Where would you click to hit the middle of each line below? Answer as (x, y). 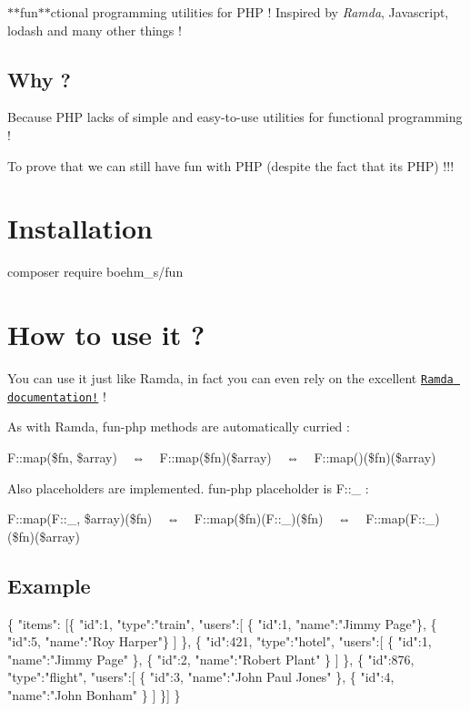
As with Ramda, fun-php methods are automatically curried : (179, 427)
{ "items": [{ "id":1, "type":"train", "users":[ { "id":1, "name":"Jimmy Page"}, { (222, 623)
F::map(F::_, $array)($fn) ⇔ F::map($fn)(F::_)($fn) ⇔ (179, 518)
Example (49, 585)
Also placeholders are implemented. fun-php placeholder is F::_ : (188, 488)
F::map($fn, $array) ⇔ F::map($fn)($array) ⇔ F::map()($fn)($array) (222, 457)
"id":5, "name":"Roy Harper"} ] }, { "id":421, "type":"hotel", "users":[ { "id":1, (220, 641)
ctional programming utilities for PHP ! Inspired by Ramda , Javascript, (250, 12)
